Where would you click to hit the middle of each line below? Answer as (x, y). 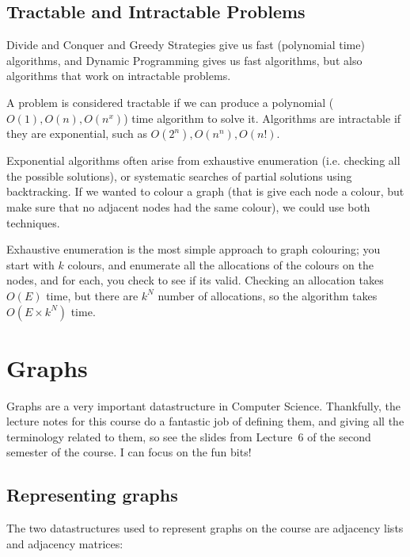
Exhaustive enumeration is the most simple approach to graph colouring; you (194, 249)
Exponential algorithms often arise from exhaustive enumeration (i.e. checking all (203, 160)
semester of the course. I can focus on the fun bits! (129, 452)
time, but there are (92, 295)
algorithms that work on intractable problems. (119, 76)
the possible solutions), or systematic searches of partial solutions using (179, 175)
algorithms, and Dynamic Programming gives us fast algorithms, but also (184, 60)
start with (30, 264)
